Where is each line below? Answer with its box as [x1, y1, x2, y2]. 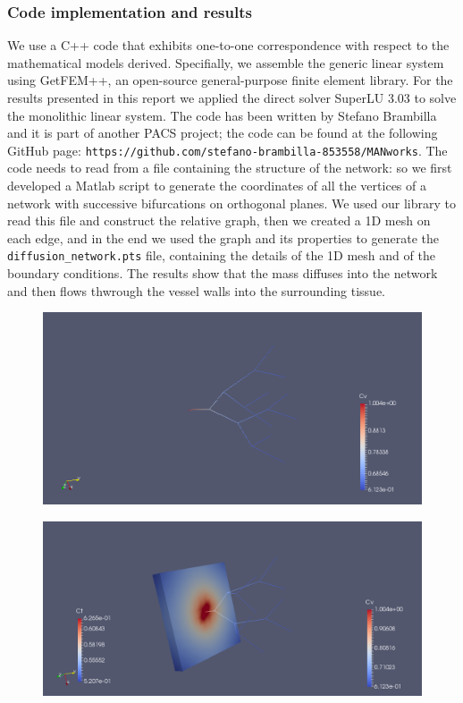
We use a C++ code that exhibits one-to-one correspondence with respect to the [7, 36, 450, 55]
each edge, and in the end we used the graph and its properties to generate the [7, 228, 439, 247]
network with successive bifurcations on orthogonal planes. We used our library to [7, 193, 456, 212]
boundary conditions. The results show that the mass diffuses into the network [7, 264, 438, 283]
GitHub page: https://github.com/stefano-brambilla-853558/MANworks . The [7, 140, 448, 159]
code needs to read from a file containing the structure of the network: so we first [7, 158, 452, 177]
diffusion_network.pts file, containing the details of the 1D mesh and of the [7, 246, 435, 265]
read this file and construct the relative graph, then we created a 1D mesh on [7, 211, 431, 230]
